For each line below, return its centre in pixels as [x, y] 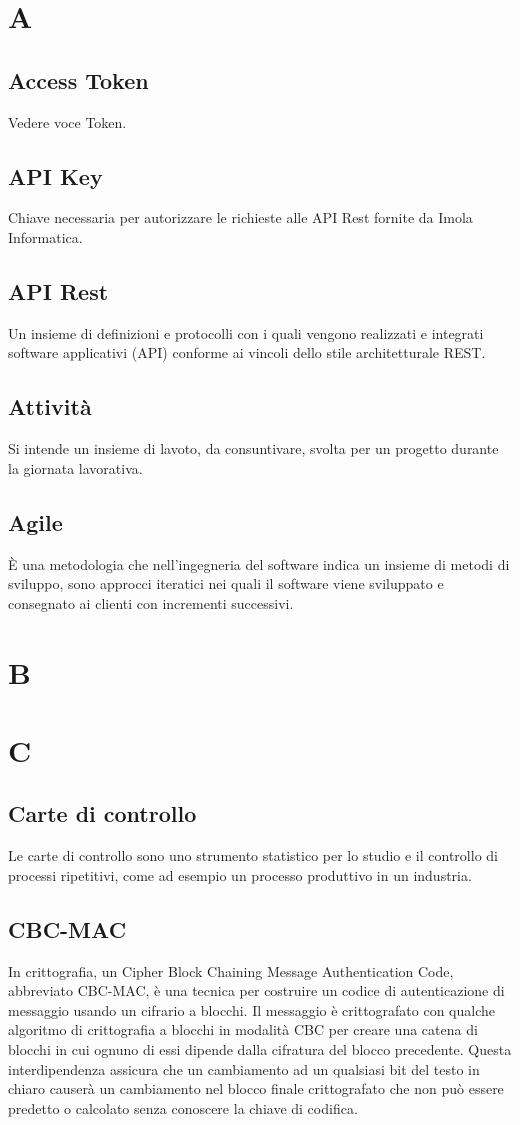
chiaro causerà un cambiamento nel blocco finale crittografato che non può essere [256, 1088]
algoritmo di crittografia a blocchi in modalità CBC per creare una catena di [243, 1029]
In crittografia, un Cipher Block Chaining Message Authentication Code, [231, 970]
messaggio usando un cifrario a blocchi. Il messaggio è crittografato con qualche [252, 1009]
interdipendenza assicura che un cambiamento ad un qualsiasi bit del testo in [244, 1068]
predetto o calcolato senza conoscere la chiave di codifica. [183, 1107]
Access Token [78, 79]
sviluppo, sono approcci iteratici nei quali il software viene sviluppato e [226, 583]
